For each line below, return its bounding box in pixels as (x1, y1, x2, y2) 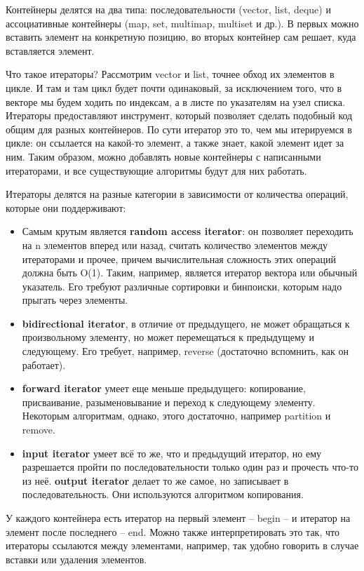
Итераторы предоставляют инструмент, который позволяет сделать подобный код (6, 108, 353, 123)
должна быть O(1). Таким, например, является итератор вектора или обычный (22, 265, 358, 280)
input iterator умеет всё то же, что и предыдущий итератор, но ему (22, 445, 322, 460)
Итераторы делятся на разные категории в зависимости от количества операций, (6, 187, 349, 201)
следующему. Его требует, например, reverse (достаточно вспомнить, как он (22, 344, 349, 358)
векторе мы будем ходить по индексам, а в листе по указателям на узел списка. (6, 94, 345, 109)
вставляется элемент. (6, 43, 95, 58)
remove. (22, 422, 55, 437)
